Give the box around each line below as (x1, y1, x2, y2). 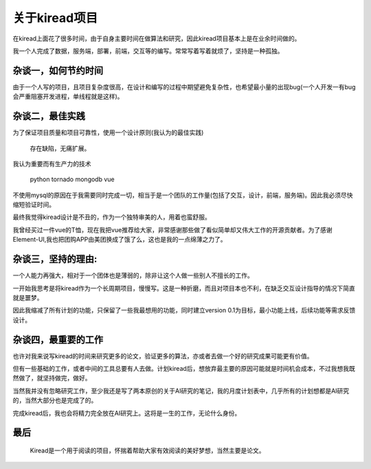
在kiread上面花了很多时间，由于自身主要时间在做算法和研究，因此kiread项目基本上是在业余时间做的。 (12, 34, 301, 43)
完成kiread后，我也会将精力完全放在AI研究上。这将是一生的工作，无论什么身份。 (12, 409, 241, 417)
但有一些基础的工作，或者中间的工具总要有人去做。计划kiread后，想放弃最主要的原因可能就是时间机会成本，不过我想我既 (12, 365, 355, 373)
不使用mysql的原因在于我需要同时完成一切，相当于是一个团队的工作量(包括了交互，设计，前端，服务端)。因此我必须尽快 (12, 191, 353, 199)
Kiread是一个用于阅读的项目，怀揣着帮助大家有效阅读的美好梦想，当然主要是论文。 (30, 446, 265, 455)
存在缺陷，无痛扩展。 (30, 144, 91, 152)
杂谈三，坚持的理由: (12, 253, 98, 265)
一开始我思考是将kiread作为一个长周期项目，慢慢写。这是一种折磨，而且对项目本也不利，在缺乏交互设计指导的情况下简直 (12, 284, 355, 292)
